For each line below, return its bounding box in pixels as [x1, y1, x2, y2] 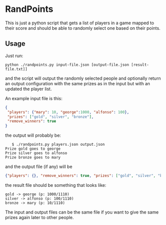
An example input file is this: [5, 95, 63, 101]
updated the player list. [5, 86, 52, 92]
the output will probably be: [5, 132, 61, 138]
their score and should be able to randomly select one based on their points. [5, 25, 161, 31]
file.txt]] [5, 66, 28, 71]
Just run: [5, 53, 24, 58]
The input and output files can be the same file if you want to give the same [5, 209, 159, 215]
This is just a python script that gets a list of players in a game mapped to [5, 20, 154, 26]
